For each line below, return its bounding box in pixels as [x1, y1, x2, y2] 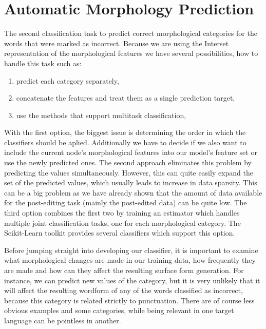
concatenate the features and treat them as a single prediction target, [16, 92, 235, 103]
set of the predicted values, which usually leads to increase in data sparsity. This [4, 177, 257, 188]
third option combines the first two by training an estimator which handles [4, 207, 240, 218]
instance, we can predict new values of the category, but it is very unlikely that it [4, 275, 260, 285]
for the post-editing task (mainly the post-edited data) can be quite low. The [4, 197, 247, 208]
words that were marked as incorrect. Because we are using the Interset [4, 37, 229, 48]
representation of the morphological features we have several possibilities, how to [4, 48, 258, 59]
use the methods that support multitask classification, [16, 109, 186, 120]
